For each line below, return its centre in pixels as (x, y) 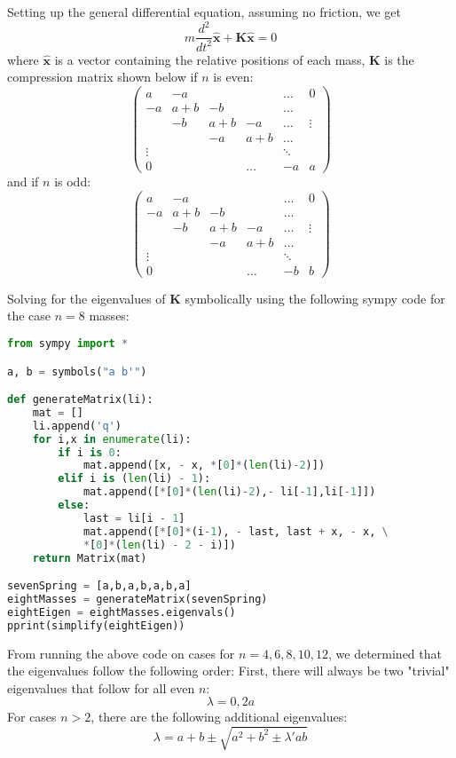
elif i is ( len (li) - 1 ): (134, 479)
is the (399, 59)
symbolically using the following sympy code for (315, 298)
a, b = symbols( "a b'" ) (77, 371)
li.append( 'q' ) (77, 426)
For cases (32, 717)
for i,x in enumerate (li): (112, 439)
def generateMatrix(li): (80, 400)
